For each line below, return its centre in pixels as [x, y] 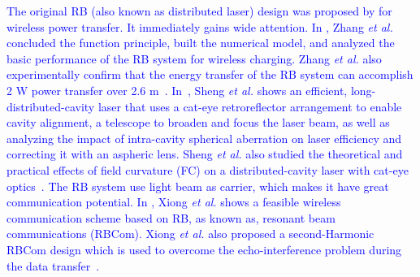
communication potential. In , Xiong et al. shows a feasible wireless [174, 202]
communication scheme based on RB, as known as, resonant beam [171, 217]
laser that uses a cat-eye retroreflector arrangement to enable [250, 106]
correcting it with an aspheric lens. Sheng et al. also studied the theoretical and [205, 154]
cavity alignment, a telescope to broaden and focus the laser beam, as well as [198, 122]
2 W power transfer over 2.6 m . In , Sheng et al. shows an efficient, [177, 90]
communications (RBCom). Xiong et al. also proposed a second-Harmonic [191, 234]
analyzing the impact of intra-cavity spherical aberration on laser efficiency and [204, 138]
